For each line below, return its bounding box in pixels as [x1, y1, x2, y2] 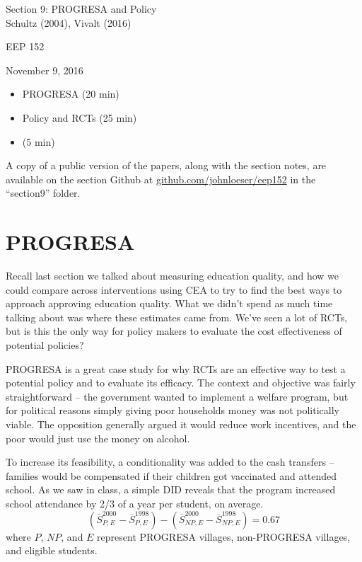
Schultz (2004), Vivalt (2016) [6, 15, 132, 30]
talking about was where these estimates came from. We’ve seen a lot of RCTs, [6, 309, 348, 324]
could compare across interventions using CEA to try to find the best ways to [6, 282, 342, 297]
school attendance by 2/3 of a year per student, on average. [6, 495, 264, 510]
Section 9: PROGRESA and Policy [6, 1, 157, 16]
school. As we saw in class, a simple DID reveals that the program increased [6, 482, 336, 497]
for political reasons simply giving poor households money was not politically [6, 403, 339, 418]
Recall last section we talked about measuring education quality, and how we [6, 268, 339, 283]
